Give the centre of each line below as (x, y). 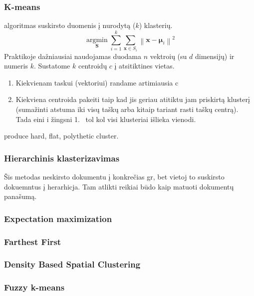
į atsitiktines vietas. (144, 66)
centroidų (93, 66)
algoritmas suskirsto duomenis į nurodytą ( (70, 25)
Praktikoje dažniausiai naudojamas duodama (73, 56)
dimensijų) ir (215, 56)
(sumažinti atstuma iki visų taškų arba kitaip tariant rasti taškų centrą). (127, 109)
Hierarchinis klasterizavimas (62, 158)
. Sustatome (52, 66)
